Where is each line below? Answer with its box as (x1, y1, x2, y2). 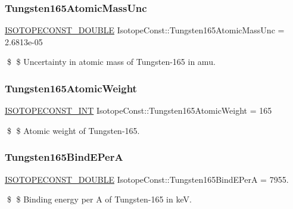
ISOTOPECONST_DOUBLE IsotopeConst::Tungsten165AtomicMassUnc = (5, 24, 285, 36)
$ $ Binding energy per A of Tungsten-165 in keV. (7, 193, 192, 205)
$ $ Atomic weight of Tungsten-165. (7, 124, 140, 136)
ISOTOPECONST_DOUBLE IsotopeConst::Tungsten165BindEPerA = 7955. (5, 173, 289, 185)
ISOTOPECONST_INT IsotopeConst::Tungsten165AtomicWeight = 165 (5, 104, 272, 117)
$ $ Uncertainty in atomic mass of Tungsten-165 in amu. (7, 55, 216, 68)
